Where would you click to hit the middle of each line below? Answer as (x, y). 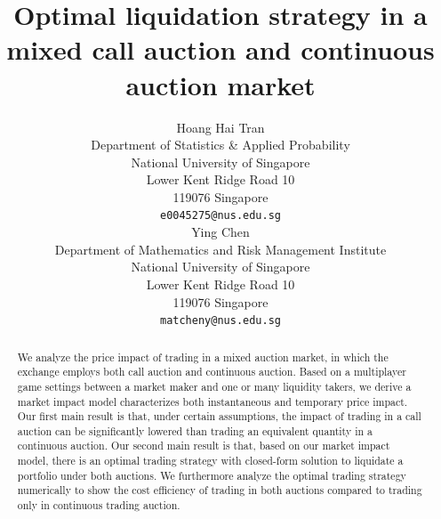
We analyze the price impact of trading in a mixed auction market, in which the (203, 357)
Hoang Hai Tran (220, 127)
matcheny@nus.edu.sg (220, 321)
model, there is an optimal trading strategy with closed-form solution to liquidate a (210, 461)
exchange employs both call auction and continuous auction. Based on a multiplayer (212, 372)
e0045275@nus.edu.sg (220, 216)
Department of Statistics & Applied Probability (220, 145)
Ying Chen (220, 232)
